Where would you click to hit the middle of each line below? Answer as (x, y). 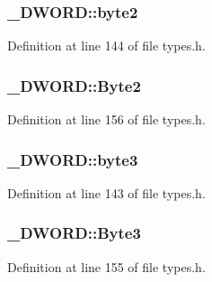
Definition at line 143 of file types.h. (106, 192)
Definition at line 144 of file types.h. (106, 45)
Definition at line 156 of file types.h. (106, 119)
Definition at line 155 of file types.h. (106, 266)
